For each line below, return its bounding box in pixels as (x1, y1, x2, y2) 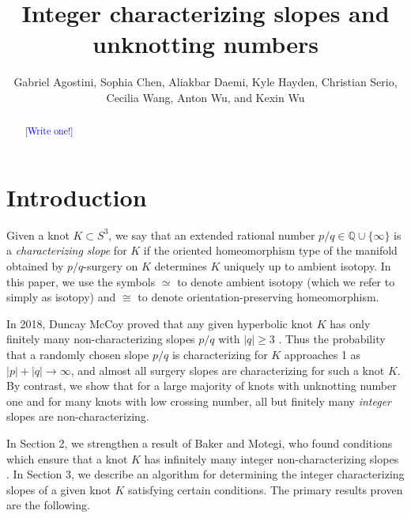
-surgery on (83, 258, 138, 274)
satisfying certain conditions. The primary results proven (127, 481, 403, 497)
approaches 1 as (284, 346, 361, 363)
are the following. (6, 497, 90, 513)
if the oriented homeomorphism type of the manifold (143, 242, 398, 259)
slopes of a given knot (6, 481, 111, 497)
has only (330, 315, 371, 331)
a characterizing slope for (6, 242, 127, 259)
